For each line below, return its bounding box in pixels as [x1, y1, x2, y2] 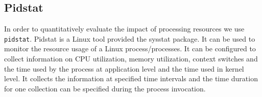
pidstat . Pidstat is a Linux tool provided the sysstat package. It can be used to [4, 33, 255, 44]
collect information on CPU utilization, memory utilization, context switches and [4, 53, 258, 64]
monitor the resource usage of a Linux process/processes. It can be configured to [4, 43, 256, 54]
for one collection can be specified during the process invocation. [4, 83, 206, 93]
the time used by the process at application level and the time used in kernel [4, 63, 244, 74]
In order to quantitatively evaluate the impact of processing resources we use [4, 23, 245, 34]
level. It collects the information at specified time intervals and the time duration [4, 73, 258, 84]
